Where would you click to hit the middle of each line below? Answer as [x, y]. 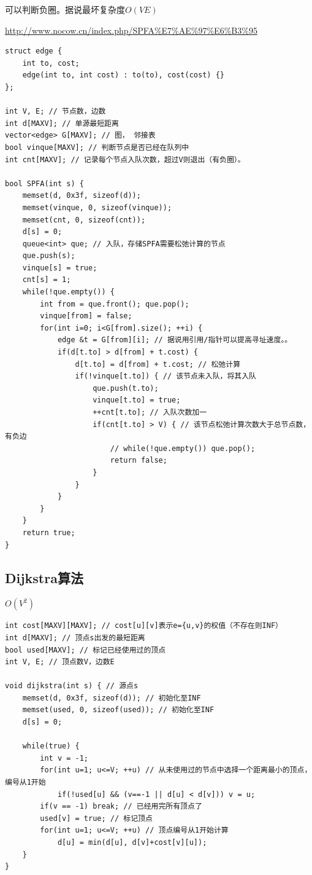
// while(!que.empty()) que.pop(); [183, 448]
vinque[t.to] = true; [137, 400]
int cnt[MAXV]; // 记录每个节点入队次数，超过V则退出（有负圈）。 [125, 159]
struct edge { [34, 51]
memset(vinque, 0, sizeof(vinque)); [97, 207]
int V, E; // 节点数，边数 [55, 112]
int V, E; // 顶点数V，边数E [60, 662]
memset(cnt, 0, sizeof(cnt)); [84, 220]
